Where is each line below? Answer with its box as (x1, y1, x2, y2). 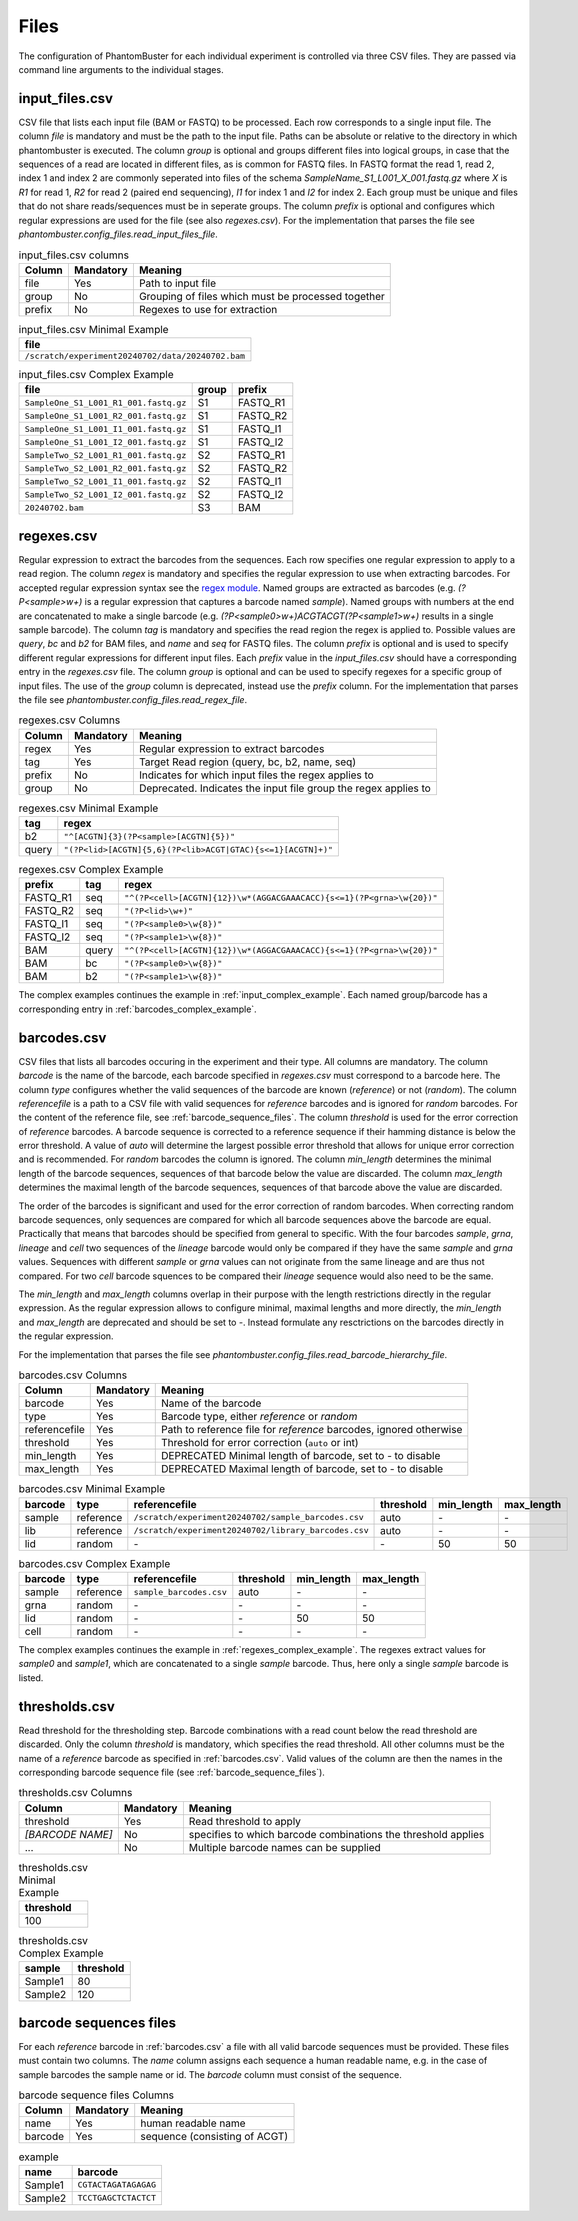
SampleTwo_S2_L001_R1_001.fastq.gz (24, 450, 187, 460)
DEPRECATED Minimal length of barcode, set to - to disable (161, 1449, 441, 1463)
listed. (18, 1671, 44, 1684)
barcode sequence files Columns (18, 2088, 175, 2102)
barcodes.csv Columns (18, 1368, 128, 1382)
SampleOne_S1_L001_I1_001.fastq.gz (24, 423, 187, 434)
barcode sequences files (18, 2014, 177, 2031)
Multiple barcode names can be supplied (188, 1840, 382, 1854)
